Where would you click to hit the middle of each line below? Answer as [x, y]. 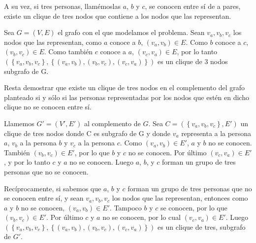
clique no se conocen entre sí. [48, 107]
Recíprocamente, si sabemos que [53, 188]
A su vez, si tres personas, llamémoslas [63, 6]
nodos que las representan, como [53, 42]
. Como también [68, 52]
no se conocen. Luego [102, 162]
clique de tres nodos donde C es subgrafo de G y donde [87, 133]
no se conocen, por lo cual [142, 217]
